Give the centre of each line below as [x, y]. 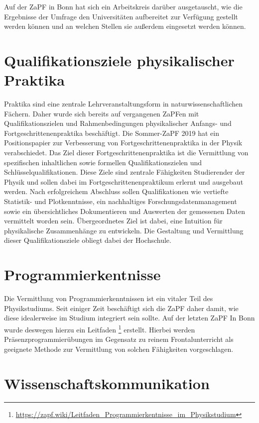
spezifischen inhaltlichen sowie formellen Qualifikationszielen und [103, 162]
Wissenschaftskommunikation [107, 383]
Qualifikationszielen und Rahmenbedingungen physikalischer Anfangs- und [118, 123]
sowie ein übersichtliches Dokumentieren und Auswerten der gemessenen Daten [125, 211]
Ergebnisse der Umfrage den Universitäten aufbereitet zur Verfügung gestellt [121, 16]
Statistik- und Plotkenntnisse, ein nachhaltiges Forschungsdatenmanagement [121, 201]
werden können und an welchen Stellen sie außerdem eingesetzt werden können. [125, 26]
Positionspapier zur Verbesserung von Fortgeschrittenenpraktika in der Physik [123, 143]
